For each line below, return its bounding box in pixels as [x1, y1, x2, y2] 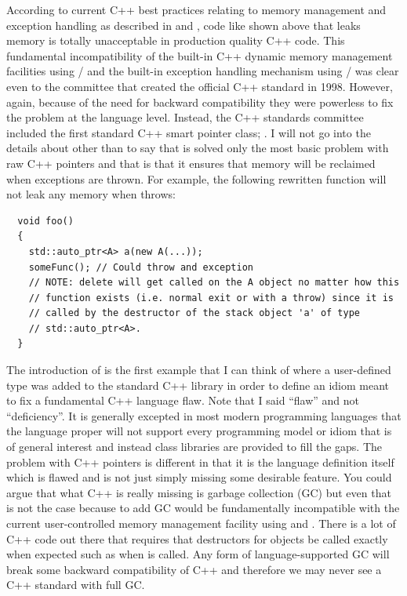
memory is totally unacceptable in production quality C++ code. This [6, 32, 345, 49]
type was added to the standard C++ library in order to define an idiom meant [6, 376, 390, 393]
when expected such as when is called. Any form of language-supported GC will [6, 546, 390, 562]
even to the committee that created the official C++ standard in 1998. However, [6, 78, 393, 94]
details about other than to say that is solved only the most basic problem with [6, 140, 389, 156]
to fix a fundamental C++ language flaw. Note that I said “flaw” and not [6, 392, 360, 409]
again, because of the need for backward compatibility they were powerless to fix [6, 93, 394, 110]
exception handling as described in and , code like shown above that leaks [6, 16, 361, 33]
